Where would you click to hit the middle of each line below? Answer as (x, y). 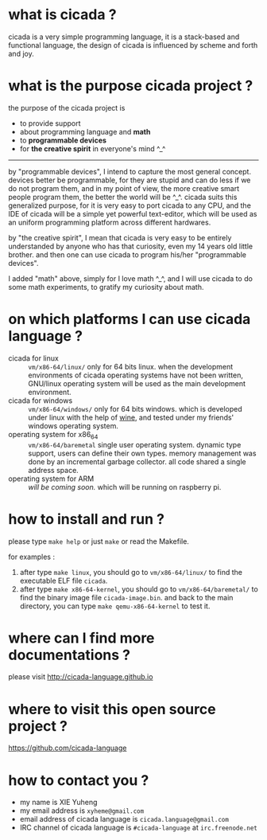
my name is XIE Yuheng (58, 803)
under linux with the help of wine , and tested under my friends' (131, 417)
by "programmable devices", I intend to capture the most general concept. (130, 171)
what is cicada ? (62, 15)
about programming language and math (85, 131)
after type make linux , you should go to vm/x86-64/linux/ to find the (131, 572)
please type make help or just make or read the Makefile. (99, 541)
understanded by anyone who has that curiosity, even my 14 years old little (130, 246)
